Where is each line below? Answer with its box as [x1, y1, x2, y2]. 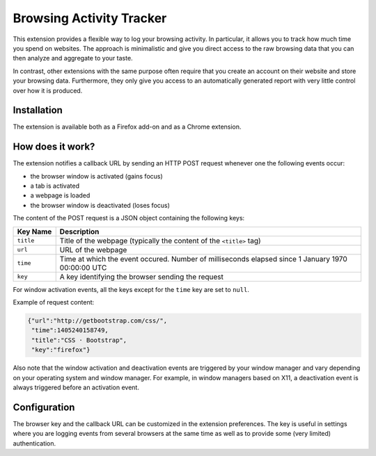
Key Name [17, 227, 52, 236]
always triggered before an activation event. [13, 383, 139, 391]
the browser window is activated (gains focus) [30, 172, 163, 180]
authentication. [13, 439, 56, 448]
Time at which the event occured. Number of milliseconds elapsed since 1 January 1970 [59, 254, 347, 263]
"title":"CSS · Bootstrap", [31, 336, 127, 344]
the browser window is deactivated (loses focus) [30, 201, 171, 209]
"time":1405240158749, [31, 327, 109, 334]
